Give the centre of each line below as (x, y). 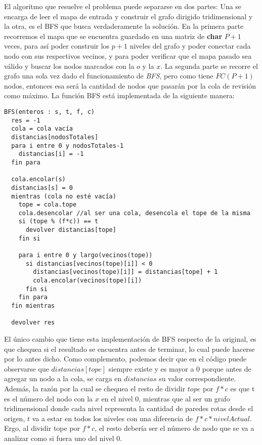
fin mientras (33, 306)
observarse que (27, 368)
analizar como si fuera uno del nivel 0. (63, 438)
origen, (15, 418)
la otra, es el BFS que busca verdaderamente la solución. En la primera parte (124, 26)
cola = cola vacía (42, 129)
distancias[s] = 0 (42, 188)
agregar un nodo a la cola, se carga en (63, 378)
